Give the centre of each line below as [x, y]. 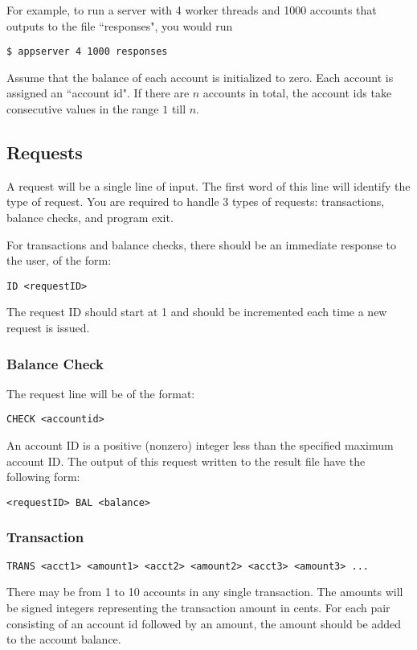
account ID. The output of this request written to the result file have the [186, 461]
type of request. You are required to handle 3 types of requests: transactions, [196, 202]
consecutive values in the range [83, 109]
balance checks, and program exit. [90, 218]
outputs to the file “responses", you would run [120, 25]
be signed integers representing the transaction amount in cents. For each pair [198, 608]
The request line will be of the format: [101, 393]
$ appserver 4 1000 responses [87, 52]
